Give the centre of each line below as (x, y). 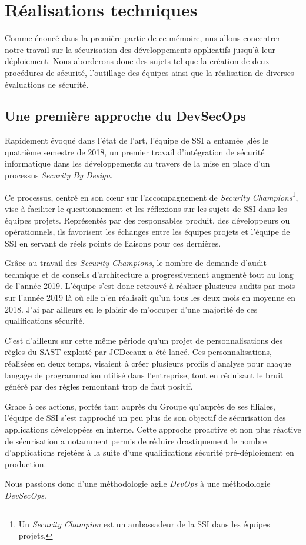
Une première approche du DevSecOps (125, 116)
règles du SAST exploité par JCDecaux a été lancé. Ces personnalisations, (138, 352)
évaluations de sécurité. (47, 84)
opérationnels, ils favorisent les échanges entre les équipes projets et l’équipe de (147, 232)
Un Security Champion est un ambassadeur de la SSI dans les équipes (144, 524)
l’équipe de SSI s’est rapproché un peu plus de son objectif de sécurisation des (145, 418)
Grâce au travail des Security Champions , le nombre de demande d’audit (136, 263)
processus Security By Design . (59, 175)
